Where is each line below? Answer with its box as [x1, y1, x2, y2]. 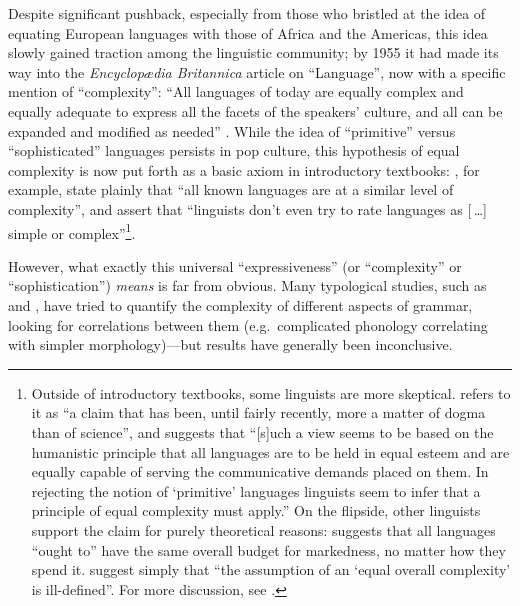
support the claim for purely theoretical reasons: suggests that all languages [31, 519, 496, 540]
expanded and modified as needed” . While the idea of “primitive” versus [8, 120, 456, 141]
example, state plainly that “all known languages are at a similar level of [8, 179, 454, 200]
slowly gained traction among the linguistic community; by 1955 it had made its [8, 42, 499, 63]
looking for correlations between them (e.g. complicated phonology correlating [8, 314, 488, 335]
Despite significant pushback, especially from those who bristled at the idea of [8, 3, 486, 23]
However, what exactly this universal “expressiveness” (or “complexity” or [8, 255, 462, 276]
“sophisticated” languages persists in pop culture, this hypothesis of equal [8, 140, 460, 161]
